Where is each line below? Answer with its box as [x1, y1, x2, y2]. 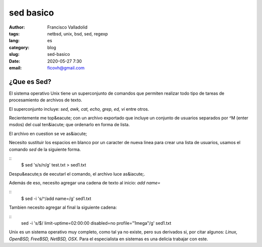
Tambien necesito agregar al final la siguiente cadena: [9, 204, 117, 211]
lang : [9, 38, 20, 44]
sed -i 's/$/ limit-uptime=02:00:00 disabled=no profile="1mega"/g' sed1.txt [21, 220, 172, 226]
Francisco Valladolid [47, 24, 88, 30]
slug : [9, 51, 19, 57]
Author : [9, 24, 25, 30]
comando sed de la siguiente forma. [9, 146, 81, 152]
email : [9, 65, 22, 70]
